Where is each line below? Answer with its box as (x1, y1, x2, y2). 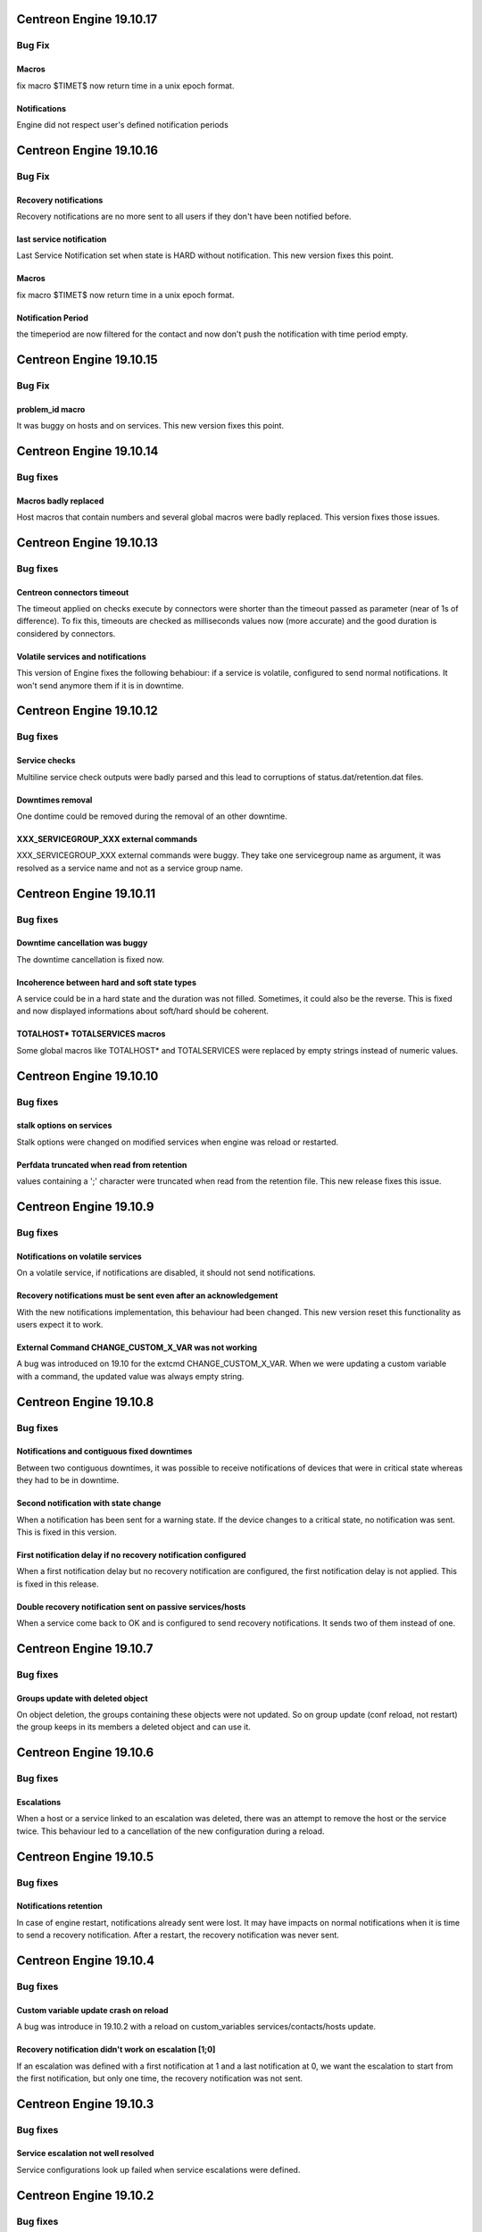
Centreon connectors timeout (16, 587, 129, 597)
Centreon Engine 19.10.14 (16, 443, 159, 459)
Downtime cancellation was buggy (16, 937, 148, 948)
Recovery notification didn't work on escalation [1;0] (16, 2045, 216, 2055)
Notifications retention (16, 1901, 103, 1911)
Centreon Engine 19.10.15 (16, 352, 158, 367)
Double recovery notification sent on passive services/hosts (16, 1601, 246, 1612)
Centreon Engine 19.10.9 (16, 1199, 154, 1214)
